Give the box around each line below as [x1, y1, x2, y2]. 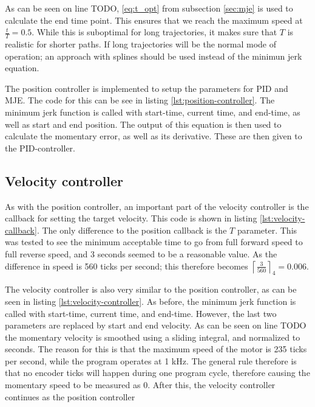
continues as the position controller [5, 390, 135, 403]
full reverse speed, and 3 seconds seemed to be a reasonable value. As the [5, 247, 277, 260]
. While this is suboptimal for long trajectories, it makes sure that [32, 26, 277, 38]
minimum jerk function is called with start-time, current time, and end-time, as [5, 105, 300, 118]
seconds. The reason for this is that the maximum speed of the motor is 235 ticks [5, 343, 307, 355]
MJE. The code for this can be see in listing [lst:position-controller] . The [5, 94, 275, 106]
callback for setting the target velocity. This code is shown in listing [5, 212, 257, 224]
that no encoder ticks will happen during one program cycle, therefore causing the [5, 366, 310, 379]
